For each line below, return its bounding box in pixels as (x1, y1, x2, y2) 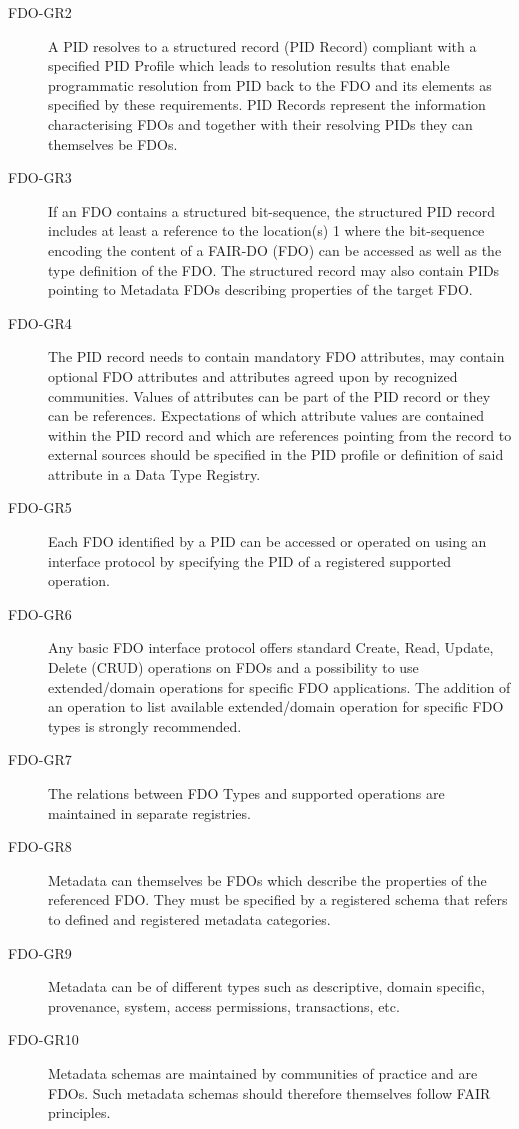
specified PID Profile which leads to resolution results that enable (48, 55, 450, 76)
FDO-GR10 (8, 1029, 79, 1050)
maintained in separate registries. (48, 802, 251, 823)
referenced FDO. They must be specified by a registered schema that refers (48, 889, 508, 910)
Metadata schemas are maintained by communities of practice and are (48, 1062, 478, 1083)
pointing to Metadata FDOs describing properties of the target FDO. (48, 279, 473, 300)
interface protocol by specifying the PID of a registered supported (48, 550, 451, 571)
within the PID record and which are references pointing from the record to (48, 424, 512, 445)
